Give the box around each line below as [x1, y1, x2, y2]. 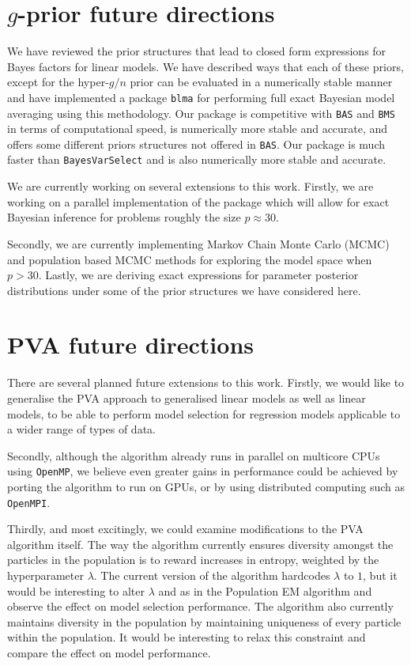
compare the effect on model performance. [7, 645, 211, 661]
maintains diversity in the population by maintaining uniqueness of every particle [7, 613, 402, 630]
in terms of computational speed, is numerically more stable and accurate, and [7, 120, 388, 137]
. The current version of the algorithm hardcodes [93, 567, 330, 584]
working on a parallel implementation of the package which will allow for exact [7, 193, 390, 210]
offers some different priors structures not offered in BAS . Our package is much [7, 135, 385, 152]
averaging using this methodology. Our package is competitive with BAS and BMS [7, 104, 395, 121]
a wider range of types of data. [7, 421, 156, 437]
